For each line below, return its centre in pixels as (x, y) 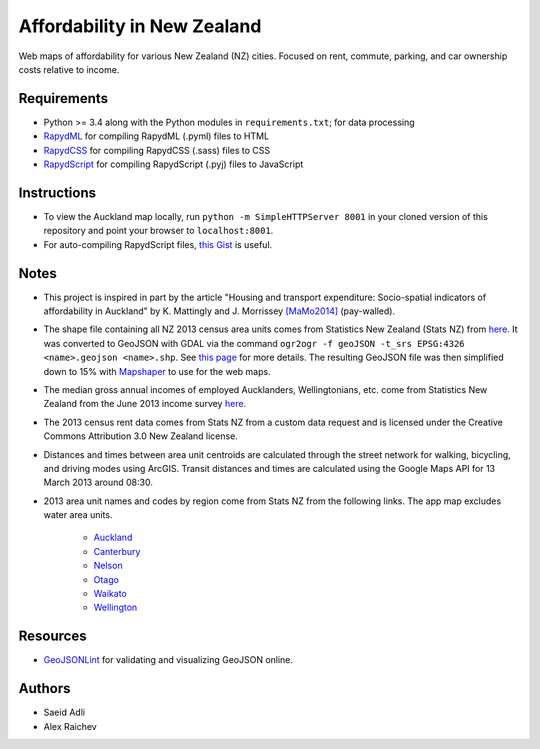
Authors (44, 688)
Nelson (108, 566)
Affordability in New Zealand (140, 26)
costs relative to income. (69, 69)
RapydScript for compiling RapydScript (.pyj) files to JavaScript (173, 164)
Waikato (110, 594)
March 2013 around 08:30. (98, 482)
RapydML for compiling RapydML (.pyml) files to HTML (156, 136)
